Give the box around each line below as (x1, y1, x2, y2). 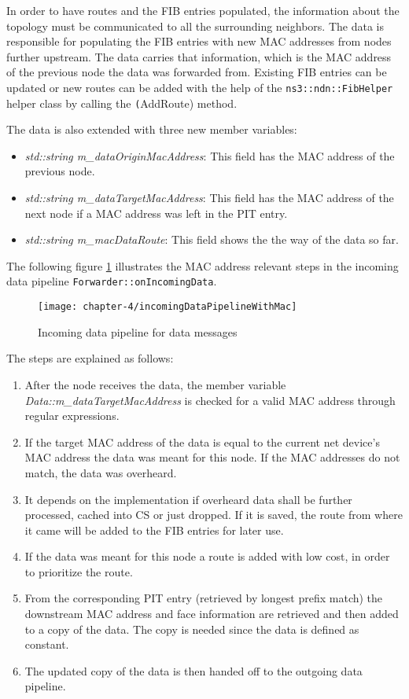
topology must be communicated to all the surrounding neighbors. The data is (6, 17, 384, 34)
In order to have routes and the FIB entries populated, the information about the (6, 2, 400, 18)
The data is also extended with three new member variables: (6, 121, 297, 138)
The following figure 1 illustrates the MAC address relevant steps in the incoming (6, 257, 399, 274)
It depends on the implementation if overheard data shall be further (24, 491, 352, 507)
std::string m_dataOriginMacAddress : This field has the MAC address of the (24, 147, 395, 164)
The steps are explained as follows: (6, 350, 174, 366)
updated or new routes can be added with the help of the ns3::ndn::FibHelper (6, 79, 393, 95)
